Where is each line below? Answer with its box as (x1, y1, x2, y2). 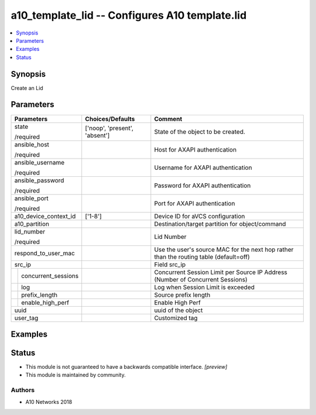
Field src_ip (154, 260, 186, 269)
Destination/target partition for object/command (154, 219, 286, 228)
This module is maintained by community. (25, 372, 126, 379)
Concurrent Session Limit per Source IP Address (154, 268, 288, 276)
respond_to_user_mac (14, 249, 75, 257)
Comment (154, 115, 183, 123)
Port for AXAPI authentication (154, 199, 235, 207)
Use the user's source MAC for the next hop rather (154, 245, 294, 253)
